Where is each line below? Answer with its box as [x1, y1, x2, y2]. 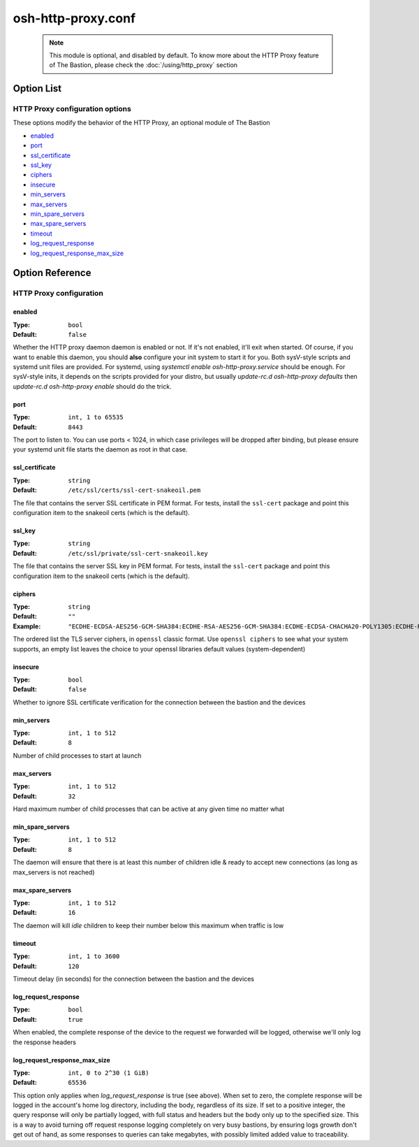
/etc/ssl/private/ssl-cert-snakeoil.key [68, 549, 209, 557]
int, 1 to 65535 [68, 413, 124, 421]
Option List [13, 82, 62, 94]
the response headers [13, 1038, 77, 1046]
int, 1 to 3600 [68, 953, 120, 960]
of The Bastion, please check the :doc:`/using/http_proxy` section [49, 61, 237, 69]
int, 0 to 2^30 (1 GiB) [68, 1069, 149, 1076]
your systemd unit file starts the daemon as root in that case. [13, 445, 188, 454]
